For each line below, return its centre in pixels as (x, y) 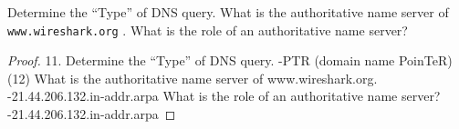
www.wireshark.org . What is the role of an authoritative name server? (208, 30)
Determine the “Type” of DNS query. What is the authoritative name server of (228, 12)
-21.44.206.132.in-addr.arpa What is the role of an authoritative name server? (224, 96)
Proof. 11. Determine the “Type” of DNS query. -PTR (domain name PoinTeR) (230, 60)
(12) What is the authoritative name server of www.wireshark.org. (193, 78)
